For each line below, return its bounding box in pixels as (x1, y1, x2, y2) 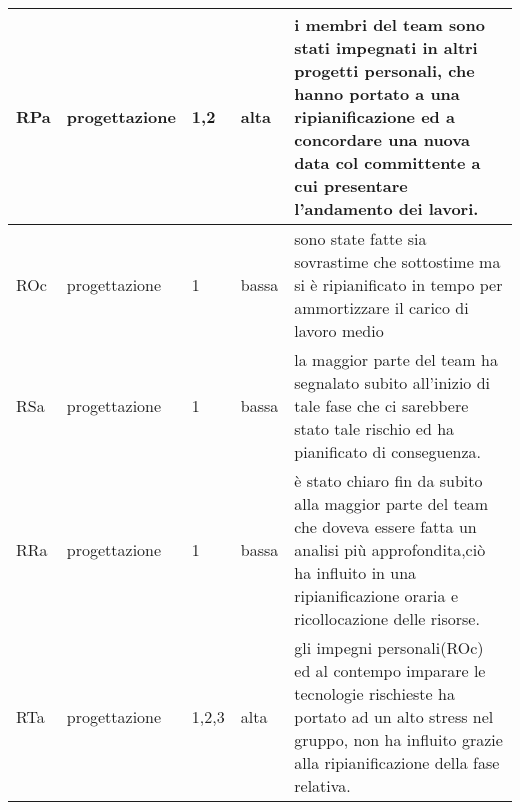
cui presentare (294, 174, 408, 197)
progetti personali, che (294, 59, 475, 82)
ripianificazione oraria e (294, 584, 458, 607)
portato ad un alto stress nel (294, 705, 494, 728)
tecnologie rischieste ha (294, 682, 455, 705)
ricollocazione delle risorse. (294, 607, 480, 630)
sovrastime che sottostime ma (294, 250, 501, 273)
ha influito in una (294, 561, 417, 584)
